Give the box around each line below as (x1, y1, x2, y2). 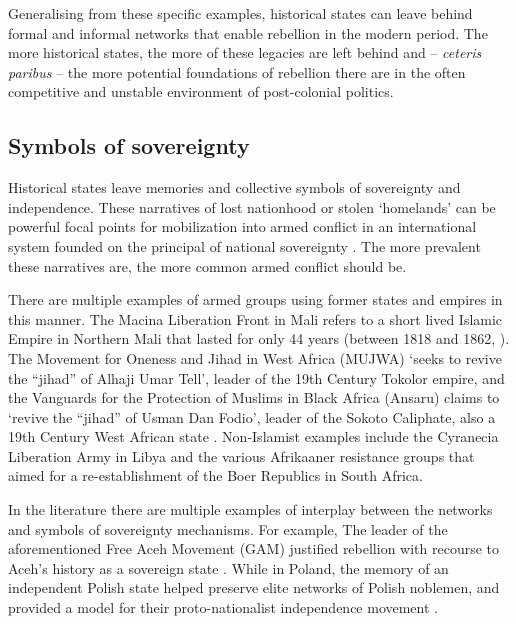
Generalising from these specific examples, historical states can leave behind (8, 3, 473, 23)
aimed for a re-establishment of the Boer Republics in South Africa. (8, 465, 423, 486)
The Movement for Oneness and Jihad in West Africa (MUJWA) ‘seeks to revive (8, 347, 502, 368)
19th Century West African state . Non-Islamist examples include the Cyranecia (8, 426, 499, 447)
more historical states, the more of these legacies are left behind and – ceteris (8, 42, 482, 63)
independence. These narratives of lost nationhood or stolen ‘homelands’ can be (8, 196, 496, 217)
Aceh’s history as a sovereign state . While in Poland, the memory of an (8, 557, 449, 578)
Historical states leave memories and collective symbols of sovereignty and (8, 177, 461, 198)
